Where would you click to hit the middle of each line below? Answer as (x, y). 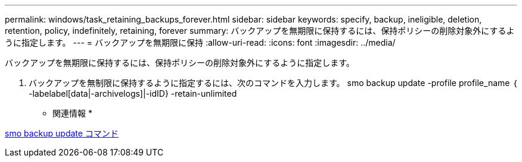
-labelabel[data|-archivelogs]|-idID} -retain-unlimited (133, 93)
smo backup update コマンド (62, 133)
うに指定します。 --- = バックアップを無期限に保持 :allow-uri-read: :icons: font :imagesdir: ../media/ (200, 42)
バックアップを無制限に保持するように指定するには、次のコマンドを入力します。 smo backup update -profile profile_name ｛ (273, 83)
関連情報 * (72, 113)
